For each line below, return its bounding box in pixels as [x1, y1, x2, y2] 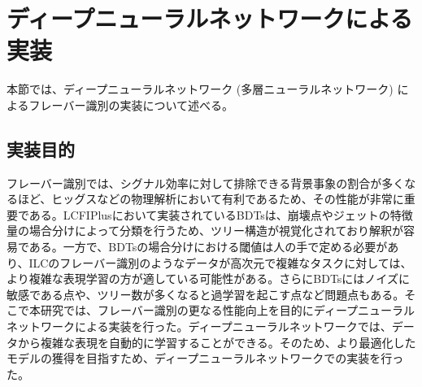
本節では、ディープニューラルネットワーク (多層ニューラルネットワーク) [7, 80, 394, 98]
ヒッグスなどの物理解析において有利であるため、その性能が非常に [51, 190, 404, 207]
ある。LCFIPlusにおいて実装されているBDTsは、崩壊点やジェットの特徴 [28, 206, 413, 223]
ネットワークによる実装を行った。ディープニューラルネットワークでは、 [7, 318, 392, 335]
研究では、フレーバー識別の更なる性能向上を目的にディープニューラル [40, 302, 415, 319]
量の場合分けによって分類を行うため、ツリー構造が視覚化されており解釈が [7, 222, 404, 239]
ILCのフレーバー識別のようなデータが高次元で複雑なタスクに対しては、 [28, 254, 412, 271]
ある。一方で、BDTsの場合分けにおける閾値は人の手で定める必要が [28, 238, 388, 255]
